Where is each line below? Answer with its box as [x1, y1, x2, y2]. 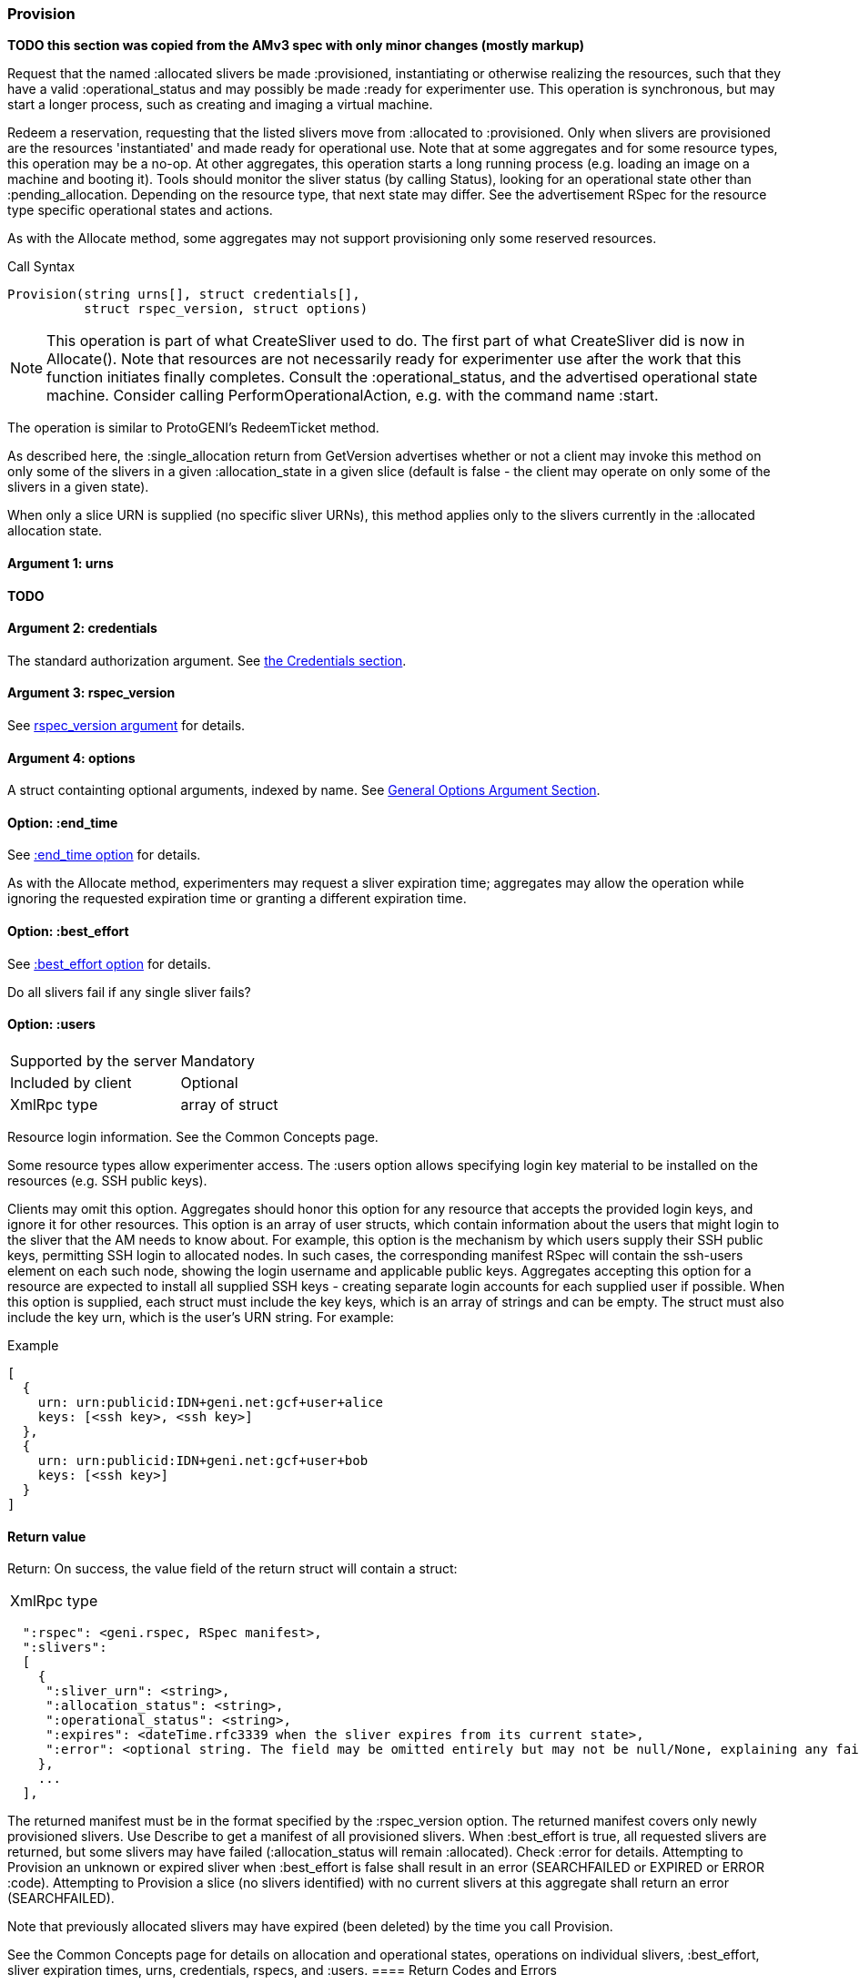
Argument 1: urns [7, 555, 114, 571]
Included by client [10, 1073, 132, 1092]
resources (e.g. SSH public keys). [7, 1172, 207, 1188]
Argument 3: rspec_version [7, 685, 176, 701]
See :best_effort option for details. [7, 955, 211, 972]
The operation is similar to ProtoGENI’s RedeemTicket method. [7, 420, 379, 436]
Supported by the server [10, 1051, 177, 1070]
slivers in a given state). [7, 479, 149, 495]
